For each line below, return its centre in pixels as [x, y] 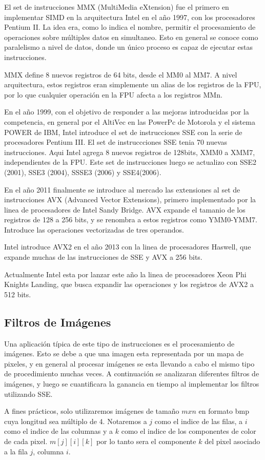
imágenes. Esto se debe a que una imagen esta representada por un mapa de [124, 353]
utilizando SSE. [28, 394]
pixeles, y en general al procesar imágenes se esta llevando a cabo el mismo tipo [129, 363]
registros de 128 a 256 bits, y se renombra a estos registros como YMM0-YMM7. [131, 219]
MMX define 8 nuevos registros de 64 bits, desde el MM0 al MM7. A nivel [121, 74]
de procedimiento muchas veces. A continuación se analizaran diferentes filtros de [132, 373]
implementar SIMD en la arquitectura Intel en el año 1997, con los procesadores [130, 17]
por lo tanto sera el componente [146, 441]
